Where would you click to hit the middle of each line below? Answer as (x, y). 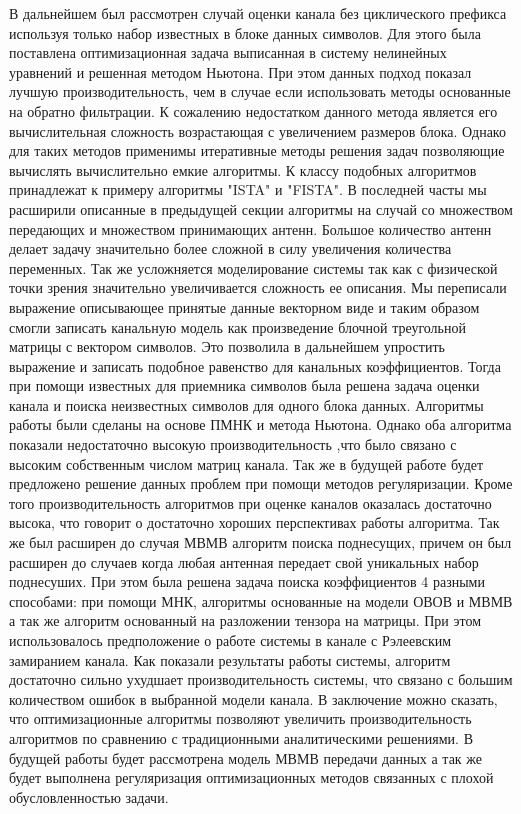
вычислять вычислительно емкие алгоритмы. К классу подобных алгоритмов (243, 169)
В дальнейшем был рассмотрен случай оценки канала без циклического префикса (258, 13)
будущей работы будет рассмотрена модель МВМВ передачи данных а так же (246, 757)
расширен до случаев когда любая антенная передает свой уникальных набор (244, 561)
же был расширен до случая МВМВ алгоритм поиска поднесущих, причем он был (260, 542)
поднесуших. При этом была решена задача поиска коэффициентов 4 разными (247, 581)
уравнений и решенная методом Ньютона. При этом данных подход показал (240, 71)
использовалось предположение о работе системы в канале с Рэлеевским (230, 640)
